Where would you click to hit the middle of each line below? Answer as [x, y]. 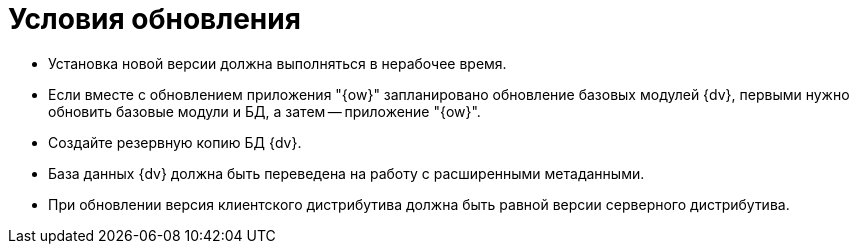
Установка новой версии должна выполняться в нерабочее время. [277, 63]
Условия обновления [154, 19]
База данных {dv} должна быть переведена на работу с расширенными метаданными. [346, 173]
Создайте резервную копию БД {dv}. [175, 142]
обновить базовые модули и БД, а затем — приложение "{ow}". [264, 111]
